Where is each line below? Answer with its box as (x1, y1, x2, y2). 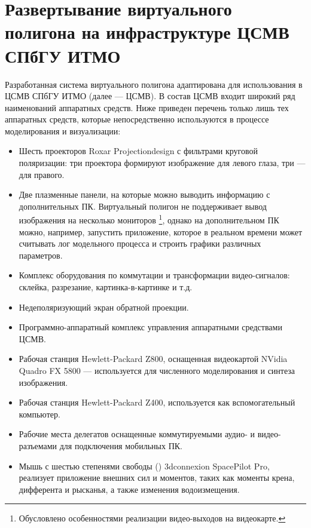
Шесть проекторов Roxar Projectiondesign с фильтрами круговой (19, 145, 258, 157)
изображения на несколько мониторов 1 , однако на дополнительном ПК (19, 212, 279, 226)
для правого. (19, 168, 65, 180)
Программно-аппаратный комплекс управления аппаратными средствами (19, 321, 282, 333)
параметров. (19, 248, 63, 261)
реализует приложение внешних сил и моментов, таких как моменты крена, (19, 471, 295, 484)
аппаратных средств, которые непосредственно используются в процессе (5, 113, 269, 125)
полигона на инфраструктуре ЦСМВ (5, 20, 289, 44)
